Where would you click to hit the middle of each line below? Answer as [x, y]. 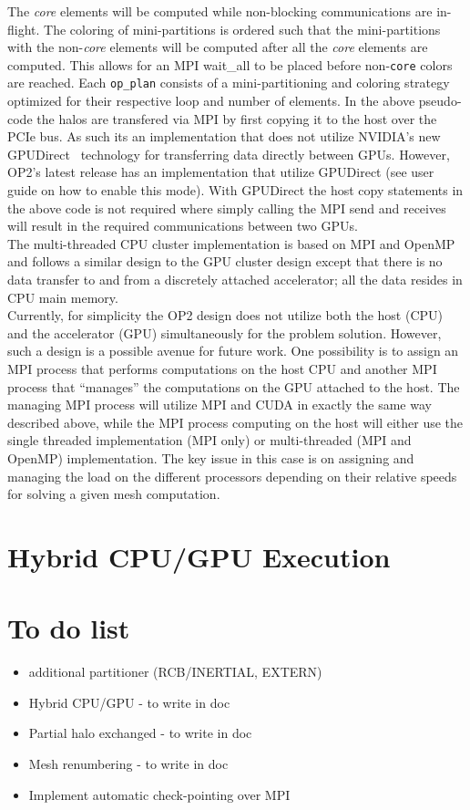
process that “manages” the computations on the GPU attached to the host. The [234, 386]
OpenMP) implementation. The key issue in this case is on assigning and [211, 457]
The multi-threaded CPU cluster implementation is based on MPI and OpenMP [231, 243]
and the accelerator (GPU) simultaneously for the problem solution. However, [225, 332]
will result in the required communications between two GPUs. [183, 226]
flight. [24, 29]
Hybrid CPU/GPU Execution [199, 556]
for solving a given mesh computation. [114, 494]
